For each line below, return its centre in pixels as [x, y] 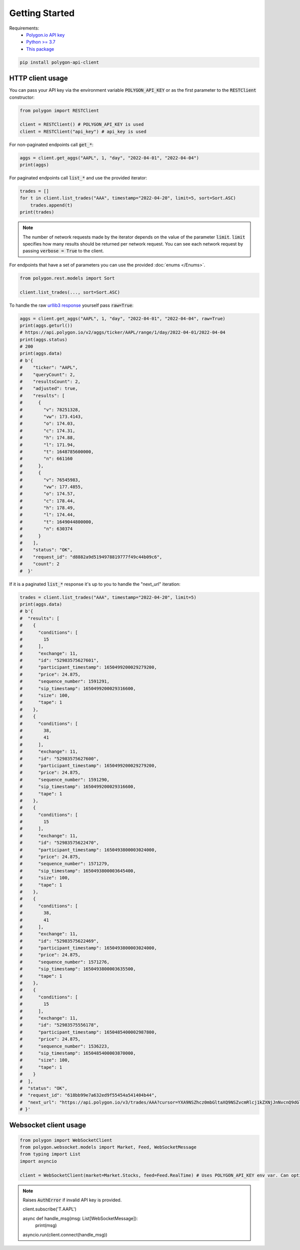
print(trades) [37, 212]
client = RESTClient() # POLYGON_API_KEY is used [82, 125]
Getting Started [42, 13]
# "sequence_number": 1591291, [65, 681]
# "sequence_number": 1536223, [65, 1046]
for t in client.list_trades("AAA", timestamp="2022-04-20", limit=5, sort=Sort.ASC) [128, 198]
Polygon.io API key [45, 35]
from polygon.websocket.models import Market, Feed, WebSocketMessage [108, 1147]
